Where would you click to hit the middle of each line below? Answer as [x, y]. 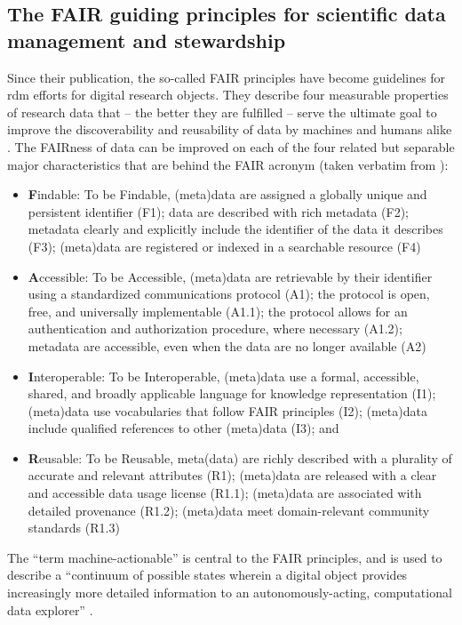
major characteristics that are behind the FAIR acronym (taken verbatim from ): [228, 164]
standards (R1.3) [74, 528]
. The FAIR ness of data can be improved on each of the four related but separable [231, 146]
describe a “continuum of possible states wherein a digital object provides [207, 575]
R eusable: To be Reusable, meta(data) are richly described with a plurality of [240, 457]
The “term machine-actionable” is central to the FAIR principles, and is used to [225, 557]
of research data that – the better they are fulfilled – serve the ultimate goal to [222, 112]
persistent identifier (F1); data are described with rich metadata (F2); [219, 211]
